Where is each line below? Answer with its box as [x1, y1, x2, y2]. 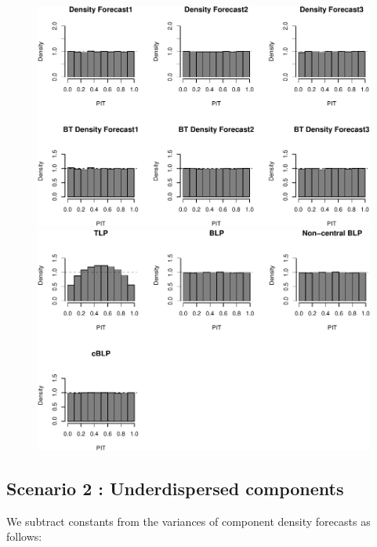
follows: [6, 528, 42, 545]
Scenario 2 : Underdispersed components [6, 476, 344, 500]
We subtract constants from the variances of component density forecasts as [6, 512, 371, 529]
